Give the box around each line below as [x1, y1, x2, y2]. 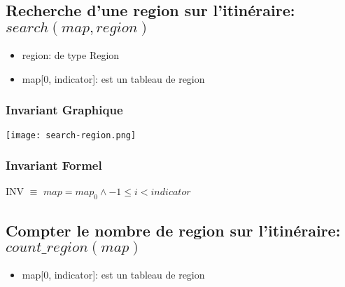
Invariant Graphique [6, 101, 123, 119]
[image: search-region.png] [6, 130, 136, 140]
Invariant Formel [6, 156, 102, 174]
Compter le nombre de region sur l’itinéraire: [6, 219, 341, 241]
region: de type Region [22, 48, 120, 62]
